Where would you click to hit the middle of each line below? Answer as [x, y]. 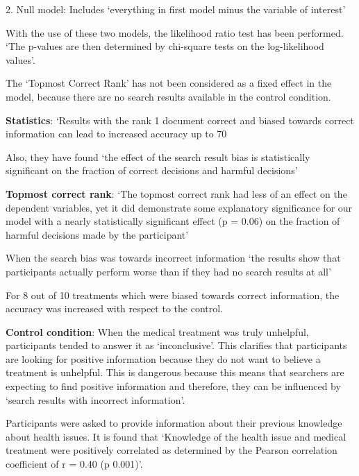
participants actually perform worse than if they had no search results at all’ [168, 271]
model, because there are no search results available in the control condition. [168, 96]
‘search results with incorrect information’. [95, 399]
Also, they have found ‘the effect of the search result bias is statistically [158, 156]
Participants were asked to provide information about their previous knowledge [174, 423]
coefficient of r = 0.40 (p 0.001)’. [74, 464]
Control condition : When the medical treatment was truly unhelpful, [157, 331]
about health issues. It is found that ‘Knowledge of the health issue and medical [176, 436]
